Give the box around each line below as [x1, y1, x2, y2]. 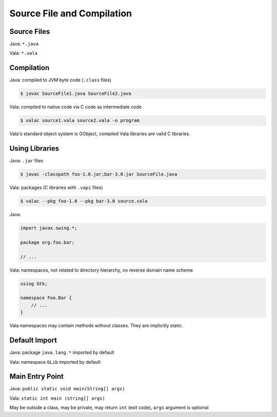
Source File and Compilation [9, 8, 132, 19]
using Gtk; [20, 281, 48, 286]
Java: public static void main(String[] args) [9, 386, 125, 392]
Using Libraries [9, 144, 60, 153]
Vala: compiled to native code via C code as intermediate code [9, 104, 142, 110]
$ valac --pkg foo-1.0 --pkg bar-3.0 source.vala [20, 198, 148, 204]
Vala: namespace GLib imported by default [9, 359, 101, 365]
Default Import [9, 336, 57, 345]
